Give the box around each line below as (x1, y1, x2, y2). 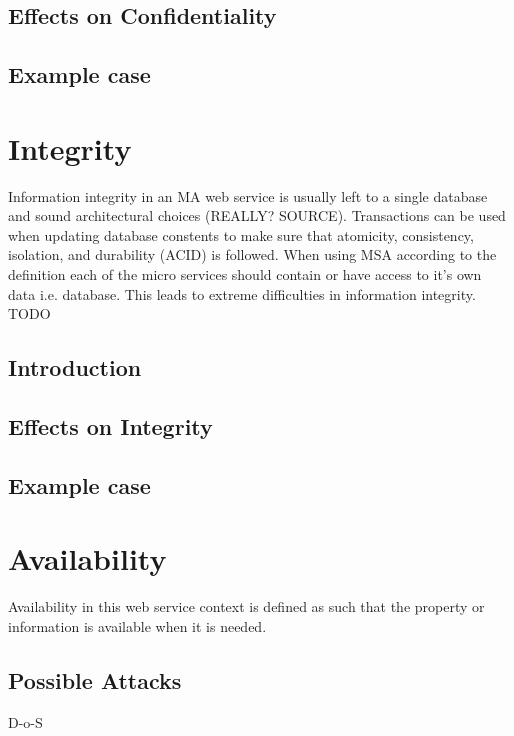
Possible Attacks (8, 664, 182, 695)
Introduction (8, 352, 142, 383)
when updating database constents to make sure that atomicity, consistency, (8, 224, 474, 245)
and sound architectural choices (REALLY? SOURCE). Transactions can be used (8, 205, 506, 226)
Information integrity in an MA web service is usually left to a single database (8, 185, 488, 206)
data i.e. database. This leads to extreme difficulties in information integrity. (8, 283, 476, 304)
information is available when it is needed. (8, 615, 267, 636)
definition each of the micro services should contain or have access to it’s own (8, 264, 482, 285)
